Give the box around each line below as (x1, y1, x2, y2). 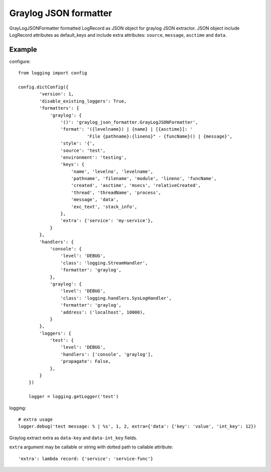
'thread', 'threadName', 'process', (71, 190, 162, 196)
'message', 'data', (71, 197, 119, 203)
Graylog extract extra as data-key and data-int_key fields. (9, 435, 138, 441)
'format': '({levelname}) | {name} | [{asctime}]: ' (60, 126, 193, 132)
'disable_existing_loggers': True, (39, 98, 127, 104)
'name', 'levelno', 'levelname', (71, 168, 153, 174)
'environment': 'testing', (60, 154, 127, 160)
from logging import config (18, 70, 87, 76)
